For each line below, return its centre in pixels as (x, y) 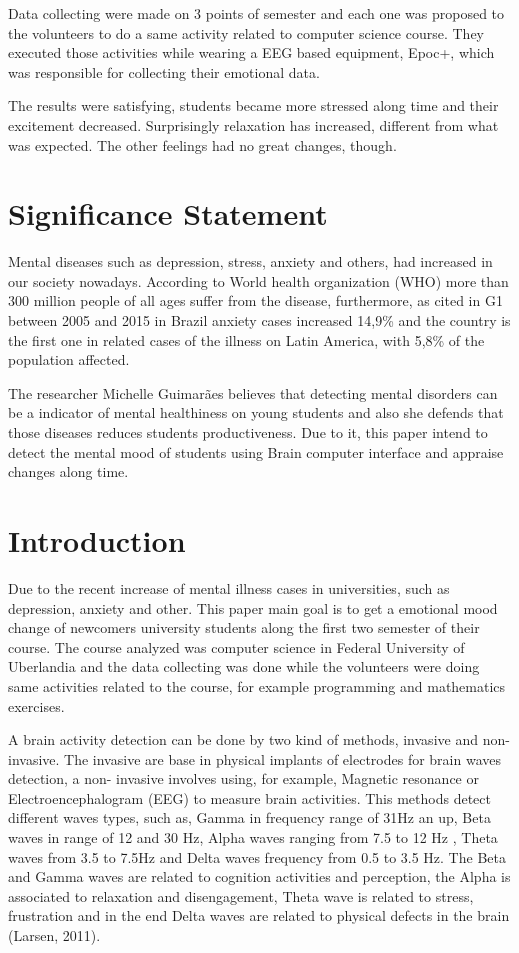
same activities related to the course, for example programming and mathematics (257, 685)
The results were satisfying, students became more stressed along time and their (253, 105)
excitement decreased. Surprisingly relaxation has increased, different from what (253, 124)
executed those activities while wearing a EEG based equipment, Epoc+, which (251, 52)
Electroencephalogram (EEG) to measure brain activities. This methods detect (249, 797)
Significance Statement (168, 213)
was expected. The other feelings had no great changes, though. (202, 144)
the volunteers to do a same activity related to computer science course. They (246, 32)
